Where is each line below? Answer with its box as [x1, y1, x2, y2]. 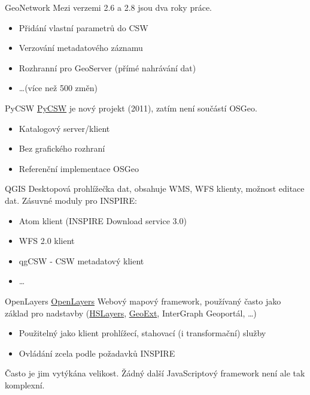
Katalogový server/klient [19, 122, 110, 134]
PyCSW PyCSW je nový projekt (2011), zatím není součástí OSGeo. [5, 101, 257, 114]
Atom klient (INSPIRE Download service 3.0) [19, 214, 187, 227]
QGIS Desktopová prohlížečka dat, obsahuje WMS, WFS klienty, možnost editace [5, 182, 305, 195]
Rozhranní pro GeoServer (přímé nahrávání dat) [19, 61, 196, 74]
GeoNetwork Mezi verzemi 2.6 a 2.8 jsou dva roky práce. [5, 1, 212, 13]
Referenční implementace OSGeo [19, 162, 139, 174]
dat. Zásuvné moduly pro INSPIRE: [5, 194, 137, 206]
